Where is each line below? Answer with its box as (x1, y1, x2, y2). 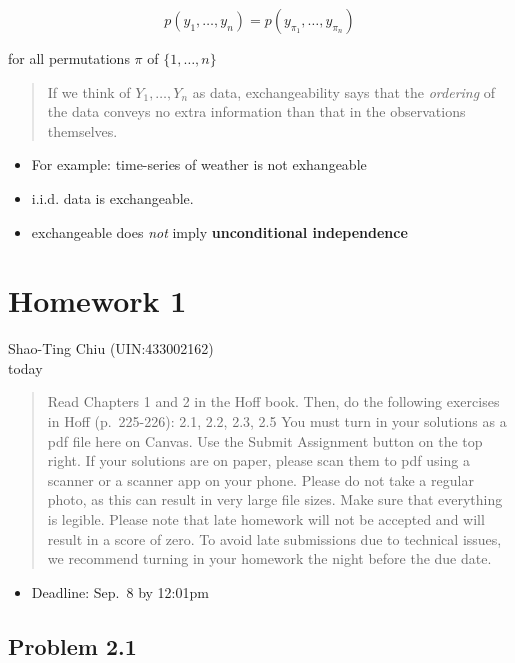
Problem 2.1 (8, 630, 137, 661)
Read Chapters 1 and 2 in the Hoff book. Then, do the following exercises (47, 391, 500, 412)
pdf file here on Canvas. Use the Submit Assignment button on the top (47, 430, 483, 451)
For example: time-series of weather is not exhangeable (31, 154, 367, 175)
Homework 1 (8, 280, 187, 321)
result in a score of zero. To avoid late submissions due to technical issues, (47, 528, 502, 549)
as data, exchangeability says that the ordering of (192, 81, 496, 102)
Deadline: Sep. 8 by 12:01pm (31, 581, 209, 602)
